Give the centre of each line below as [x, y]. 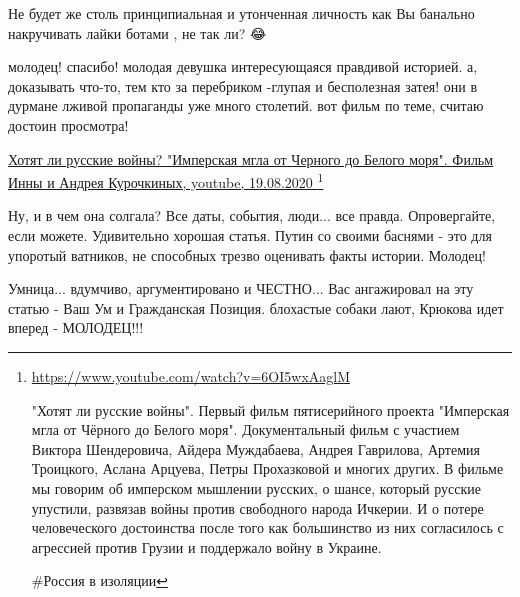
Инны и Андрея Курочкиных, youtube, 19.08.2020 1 [166, 180]
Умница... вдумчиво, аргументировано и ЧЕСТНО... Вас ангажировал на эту [241, 288]
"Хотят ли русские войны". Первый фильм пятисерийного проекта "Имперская [270, 409]
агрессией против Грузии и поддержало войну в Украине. [206, 546]
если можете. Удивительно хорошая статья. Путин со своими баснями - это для [250, 235]
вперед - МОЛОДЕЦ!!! [76, 327]
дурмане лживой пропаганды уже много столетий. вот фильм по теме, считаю [246, 105]
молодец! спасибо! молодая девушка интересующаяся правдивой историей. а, [243, 66]
